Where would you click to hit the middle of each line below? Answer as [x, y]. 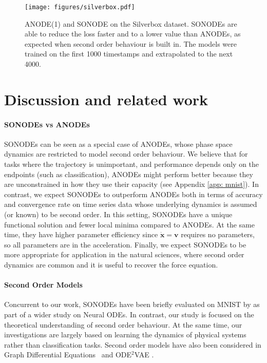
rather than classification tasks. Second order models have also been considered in [133, 344]
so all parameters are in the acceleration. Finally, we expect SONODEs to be [125, 244]
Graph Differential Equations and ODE [68, 355]
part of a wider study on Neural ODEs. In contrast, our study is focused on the [129, 314]
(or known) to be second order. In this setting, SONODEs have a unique [118, 214]
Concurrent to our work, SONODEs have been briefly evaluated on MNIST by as [132, 304]
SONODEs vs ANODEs [47, 124]
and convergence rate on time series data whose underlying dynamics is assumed [131, 204]
